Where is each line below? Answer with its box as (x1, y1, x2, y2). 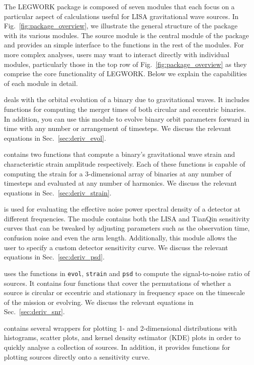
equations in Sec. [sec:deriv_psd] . (4, 252, 105, 262)
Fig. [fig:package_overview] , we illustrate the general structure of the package (4, 21, 238, 31)
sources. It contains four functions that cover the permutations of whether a (4, 278, 231, 288)
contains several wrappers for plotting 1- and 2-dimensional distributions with (4, 322, 237, 333)
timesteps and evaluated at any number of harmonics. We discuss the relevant (4, 178, 237, 188)
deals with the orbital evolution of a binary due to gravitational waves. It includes (4, 94, 250, 105)
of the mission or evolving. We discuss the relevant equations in (4, 297, 194, 307)
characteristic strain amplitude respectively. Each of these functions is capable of (4, 158, 245, 169)
